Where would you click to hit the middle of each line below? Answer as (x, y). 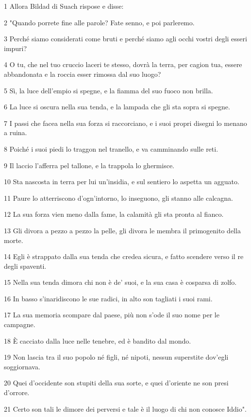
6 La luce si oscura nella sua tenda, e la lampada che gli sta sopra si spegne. (117, 107)
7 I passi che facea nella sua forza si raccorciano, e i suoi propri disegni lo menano (125, 123)
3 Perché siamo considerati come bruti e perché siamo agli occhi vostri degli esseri (125, 39)
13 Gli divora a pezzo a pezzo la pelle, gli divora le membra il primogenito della (122, 230)
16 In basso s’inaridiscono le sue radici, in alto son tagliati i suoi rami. (108, 298)
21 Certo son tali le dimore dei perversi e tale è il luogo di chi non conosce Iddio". (125, 408)
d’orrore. (17, 392)
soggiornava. (22, 366)
